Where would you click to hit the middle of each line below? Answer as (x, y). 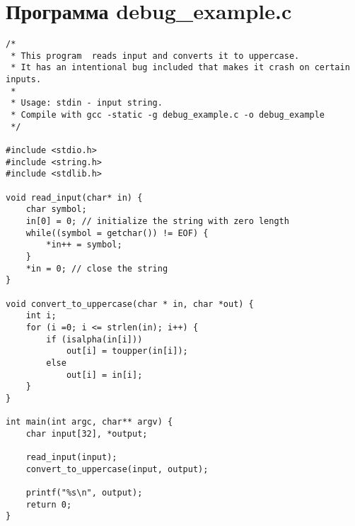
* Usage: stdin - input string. (87, 103)
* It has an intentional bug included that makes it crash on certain (180, 68)
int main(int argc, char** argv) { (89, 422)
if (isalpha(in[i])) (94, 339)
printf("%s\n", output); (84, 493)
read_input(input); (71, 458)
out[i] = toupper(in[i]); (127, 351)
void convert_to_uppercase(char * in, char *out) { (130, 304)
